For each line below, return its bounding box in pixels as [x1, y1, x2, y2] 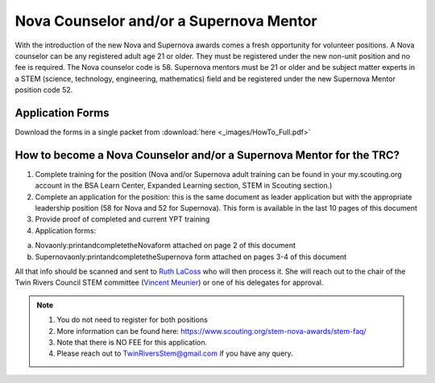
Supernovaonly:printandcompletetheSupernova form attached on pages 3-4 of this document [35, 252, 347, 262]
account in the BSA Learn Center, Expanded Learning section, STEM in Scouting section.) [35, 181, 333, 191]
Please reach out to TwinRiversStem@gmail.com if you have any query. [56, 348, 293, 358]
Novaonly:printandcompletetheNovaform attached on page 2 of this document [35, 241, 296, 250]
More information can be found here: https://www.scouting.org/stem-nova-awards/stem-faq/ [56, 326, 367, 336]
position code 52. [14, 85, 73, 95]
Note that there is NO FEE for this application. [56, 338, 208, 347]
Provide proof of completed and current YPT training [35, 214, 210, 224]
